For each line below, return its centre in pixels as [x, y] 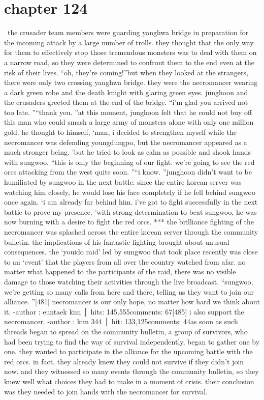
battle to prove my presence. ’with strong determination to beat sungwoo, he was [130, 211]
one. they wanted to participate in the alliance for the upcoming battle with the [128, 351]
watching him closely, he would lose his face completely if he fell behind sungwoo [130, 192]
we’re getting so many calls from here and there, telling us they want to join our [129, 291]
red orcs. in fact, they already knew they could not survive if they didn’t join [124, 361]
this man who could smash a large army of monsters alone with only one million [129, 122]
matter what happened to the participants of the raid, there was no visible [120, 272]
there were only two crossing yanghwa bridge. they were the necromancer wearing [131, 82]
